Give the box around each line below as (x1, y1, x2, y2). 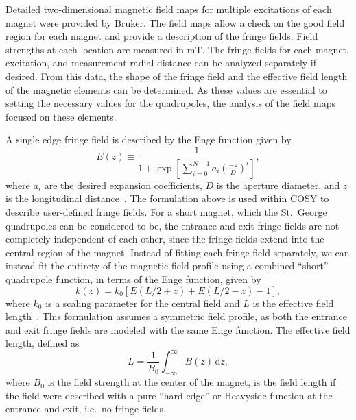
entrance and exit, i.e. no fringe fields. (5, 402, 166, 416)
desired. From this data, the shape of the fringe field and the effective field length (5, 69, 348, 83)
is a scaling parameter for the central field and (45, 295, 240, 310)
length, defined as (5, 336, 80, 350)
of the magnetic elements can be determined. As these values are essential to (5, 82, 327, 97)
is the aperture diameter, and (216, 177, 340, 192)
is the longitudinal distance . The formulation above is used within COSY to (5, 191, 329, 206)
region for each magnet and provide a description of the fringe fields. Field (5, 29, 318, 43)
